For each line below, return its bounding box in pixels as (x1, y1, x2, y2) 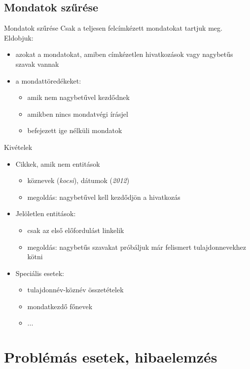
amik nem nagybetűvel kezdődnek (27, 92, 130, 102)
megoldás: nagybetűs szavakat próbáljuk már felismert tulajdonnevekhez (27, 241, 246, 252)
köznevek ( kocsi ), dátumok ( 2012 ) (27, 175, 130, 185)
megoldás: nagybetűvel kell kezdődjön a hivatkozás (27, 191, 180, 202)
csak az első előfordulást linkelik (27, 225, 124, 235)
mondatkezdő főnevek (27, 301, 93, 311)
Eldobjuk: (4, 32, 34, 43)
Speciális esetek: (15, 268, 64, 278)
